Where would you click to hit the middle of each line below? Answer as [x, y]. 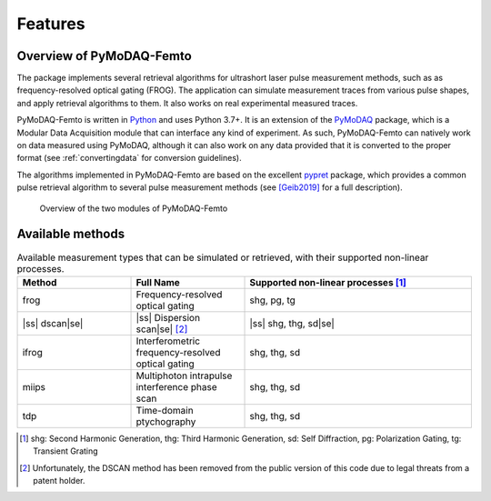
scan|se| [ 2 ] [162, 329]
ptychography [166, 421]
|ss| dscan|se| [53, 323]
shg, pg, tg [272, 300]
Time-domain [165, 410]
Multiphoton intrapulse [184, 376]
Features [51, 24]
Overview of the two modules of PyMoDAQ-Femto [134, 208]
